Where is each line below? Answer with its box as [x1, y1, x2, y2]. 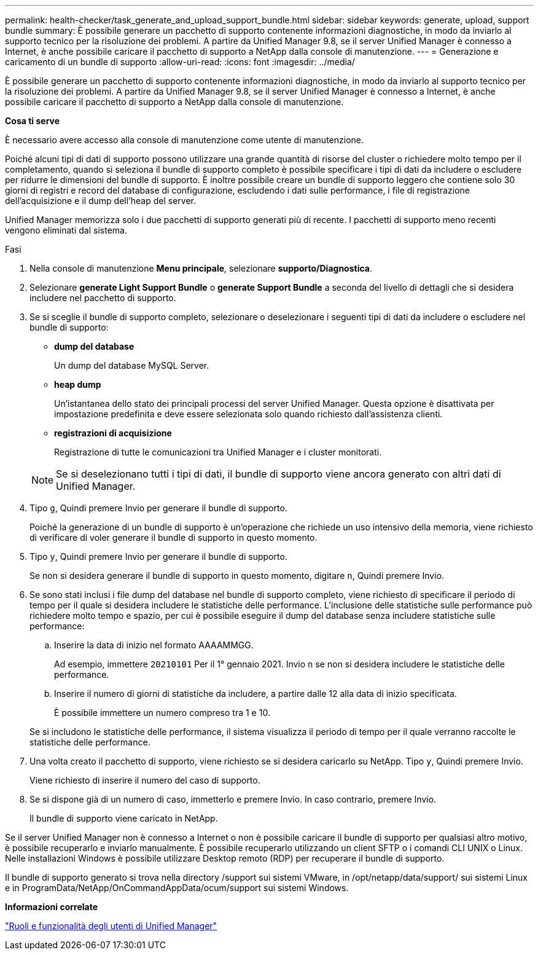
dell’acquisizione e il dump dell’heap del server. [5, 195, 196, 206]
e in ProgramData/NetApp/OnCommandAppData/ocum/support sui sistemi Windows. [5, 882, 349, 893]
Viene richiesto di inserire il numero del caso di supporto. [29, 775, 260, 785]
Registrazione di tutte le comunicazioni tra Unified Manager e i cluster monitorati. [54, 447, 382, 457]
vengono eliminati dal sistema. [5, 225, 127, 235]
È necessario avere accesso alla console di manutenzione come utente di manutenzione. [5, 135, 364, 145]
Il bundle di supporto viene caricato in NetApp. [29, 813, 218, 823]
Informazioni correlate [5, 902, 98, 912]
